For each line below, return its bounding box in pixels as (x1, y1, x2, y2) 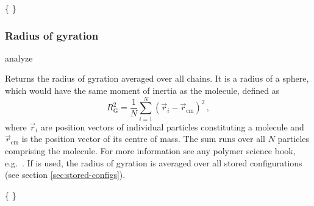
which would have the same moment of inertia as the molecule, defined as (5, 84, 280, 96)
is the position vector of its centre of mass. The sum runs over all (21, 132, 266, 145)
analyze (5, 51, 33, 64)
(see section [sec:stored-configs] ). (5, 168, 126, 181)
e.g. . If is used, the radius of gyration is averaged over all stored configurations (5, 156, 302, 169)
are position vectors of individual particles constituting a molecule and (41, 120, 304, 133)
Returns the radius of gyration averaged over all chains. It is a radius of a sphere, (5, 72, 309, 85)
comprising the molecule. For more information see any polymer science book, (5, 144, 296, 157)
